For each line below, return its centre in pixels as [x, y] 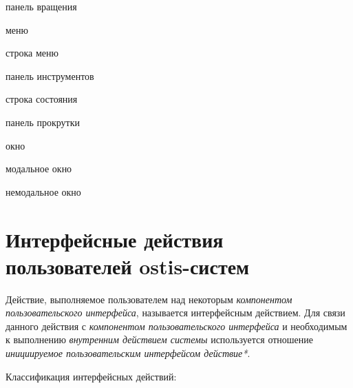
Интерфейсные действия [115, 239]
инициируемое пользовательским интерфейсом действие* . [128, 353]
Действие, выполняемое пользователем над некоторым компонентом [149, 299]
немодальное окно [43, 191]
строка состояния [42, 99]
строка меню [32, 53]
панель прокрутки [43, 122]
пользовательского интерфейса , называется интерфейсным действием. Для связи [175, 313]
